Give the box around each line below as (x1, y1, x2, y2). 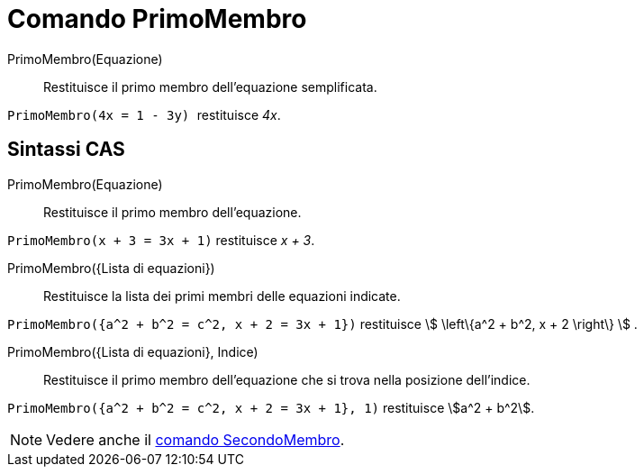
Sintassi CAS (7, 138, 125, 161)
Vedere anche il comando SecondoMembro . (46, 430, 345, 449)
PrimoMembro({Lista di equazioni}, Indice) (7, 343, 259, 360)
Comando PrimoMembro (7, 4, 307, 34)
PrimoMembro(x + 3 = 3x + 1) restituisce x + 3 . (7, 232, 315, 248)
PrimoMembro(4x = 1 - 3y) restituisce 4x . (7, 106, 281, 123)
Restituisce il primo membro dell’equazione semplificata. (43, 78, 377, 95)
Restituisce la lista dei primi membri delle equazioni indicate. (43, 287, 401, 304)
